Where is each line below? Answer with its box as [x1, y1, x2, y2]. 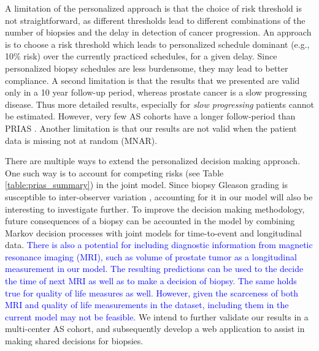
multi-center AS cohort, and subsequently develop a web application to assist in [5, 322, 305, 335]
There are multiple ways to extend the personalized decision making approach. [5, 154, 301, 167]
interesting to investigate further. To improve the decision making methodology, [5, 202, 305, 215]
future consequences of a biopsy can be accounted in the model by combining [5, 214, 295, 227]
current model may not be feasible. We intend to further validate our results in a [5, 310, 309, 323]
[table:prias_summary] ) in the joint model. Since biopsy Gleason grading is [5, 178, 288, 191]
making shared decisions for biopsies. [5, 334, 144, 347]
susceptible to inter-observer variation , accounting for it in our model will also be [5, 190, 313, 203]
